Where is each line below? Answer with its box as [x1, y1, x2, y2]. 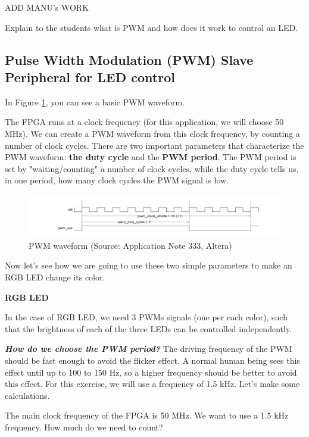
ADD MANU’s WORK [5, 1, 89, 13]
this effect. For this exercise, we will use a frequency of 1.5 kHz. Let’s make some [5, 377, 300, 390]
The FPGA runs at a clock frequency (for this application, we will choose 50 [5, 116, 284, 128]
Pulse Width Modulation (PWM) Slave [5, 50, 254, 68]
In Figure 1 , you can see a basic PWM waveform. [5, 95, 185, 108]
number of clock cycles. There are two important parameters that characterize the [5, 139, 304, 151]
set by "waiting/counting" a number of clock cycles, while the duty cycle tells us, [5, 162, 299, 174]
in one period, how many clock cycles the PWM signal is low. [5, 174, 229, 186]
